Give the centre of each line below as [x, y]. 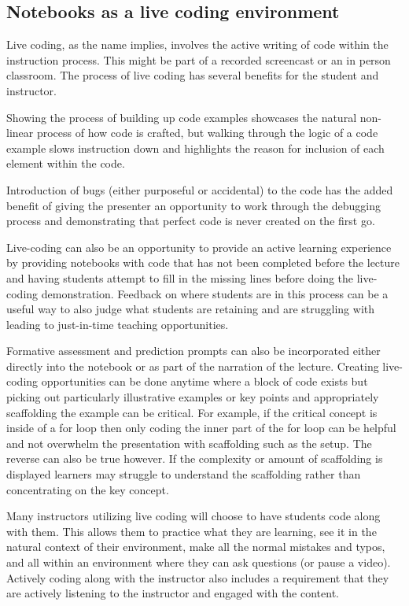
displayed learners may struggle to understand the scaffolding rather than [184, 474]
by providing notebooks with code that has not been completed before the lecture [203, 262]
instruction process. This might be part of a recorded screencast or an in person [199, 59]
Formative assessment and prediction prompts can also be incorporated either [193, 351]
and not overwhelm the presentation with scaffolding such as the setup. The [189, 443]
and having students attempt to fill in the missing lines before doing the [180, 277]
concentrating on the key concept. [88, 489]
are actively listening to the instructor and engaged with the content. [173, 593]
